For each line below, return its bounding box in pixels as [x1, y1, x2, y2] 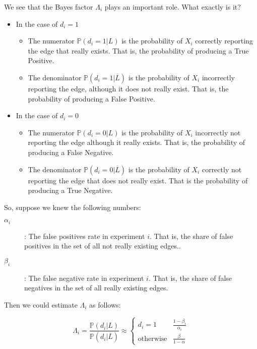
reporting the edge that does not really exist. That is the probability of [28, 175, 248, 185]
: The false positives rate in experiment [24, 230, 145, 241]
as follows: [89, 299, 121, 310]
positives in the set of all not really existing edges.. [24, 240, 181, 251]
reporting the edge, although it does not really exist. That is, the [28, 83, 229, 93]
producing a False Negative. [28, 146, 114, 157]
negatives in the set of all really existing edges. [24, 282, 168, 293]
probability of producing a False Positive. [28, 93, 155, 104]
